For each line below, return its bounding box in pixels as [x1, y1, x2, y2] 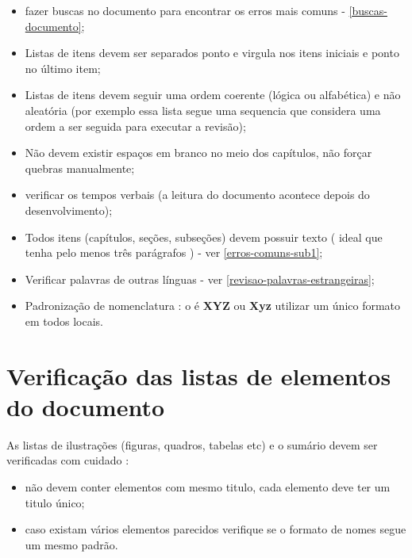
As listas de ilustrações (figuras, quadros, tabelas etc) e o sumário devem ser [6, 436, 378, 453]
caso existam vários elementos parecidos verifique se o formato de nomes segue [25, 521, 406, 537]
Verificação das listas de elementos [6, 359, 391, 392]
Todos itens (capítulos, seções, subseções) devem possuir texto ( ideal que [25, 228, 383, 245]
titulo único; [25, 494, 85, 510]
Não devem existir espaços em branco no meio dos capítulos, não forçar [25, 144, 372, 161]
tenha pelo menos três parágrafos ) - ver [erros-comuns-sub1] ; [25, 244, 323, 261]
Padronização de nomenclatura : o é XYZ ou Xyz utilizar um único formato [25, 297, 401, 314]
